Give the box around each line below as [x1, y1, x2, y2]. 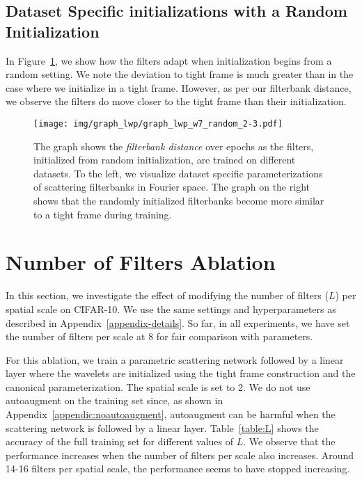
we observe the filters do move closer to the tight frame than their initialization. [6, 94, 347, 109]
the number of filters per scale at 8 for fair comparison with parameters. [6, 329, 313, 344]
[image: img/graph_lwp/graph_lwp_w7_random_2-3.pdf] [33, 118, 283, 129]
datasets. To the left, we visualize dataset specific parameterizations [33, 166, 323, 180]
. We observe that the [243, 434, 336, 449]
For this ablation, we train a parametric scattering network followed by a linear [6, 352, 344, 367]
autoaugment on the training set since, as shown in [6, 393, 223, 408]
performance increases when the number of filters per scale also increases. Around [6, 447, 354, 462]
